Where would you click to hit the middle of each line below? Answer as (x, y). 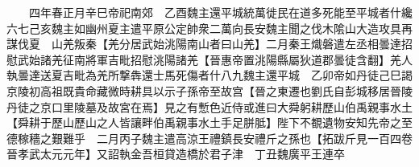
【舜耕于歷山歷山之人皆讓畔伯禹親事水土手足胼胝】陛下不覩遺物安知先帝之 (204, 122)
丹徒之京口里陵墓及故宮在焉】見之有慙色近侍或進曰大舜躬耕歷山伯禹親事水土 (209, 106)
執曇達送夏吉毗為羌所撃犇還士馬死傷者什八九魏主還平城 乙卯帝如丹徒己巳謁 (209, 75)
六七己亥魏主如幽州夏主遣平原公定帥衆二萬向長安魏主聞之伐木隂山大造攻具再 (209, 28)
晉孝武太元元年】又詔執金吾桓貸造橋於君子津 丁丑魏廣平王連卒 (176, 154)
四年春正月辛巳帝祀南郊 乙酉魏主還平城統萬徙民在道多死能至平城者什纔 (220, 12)
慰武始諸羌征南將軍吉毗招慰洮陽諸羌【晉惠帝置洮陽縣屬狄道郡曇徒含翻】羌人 (209, 59)
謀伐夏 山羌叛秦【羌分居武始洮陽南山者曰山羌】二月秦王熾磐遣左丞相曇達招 (209, 44)
